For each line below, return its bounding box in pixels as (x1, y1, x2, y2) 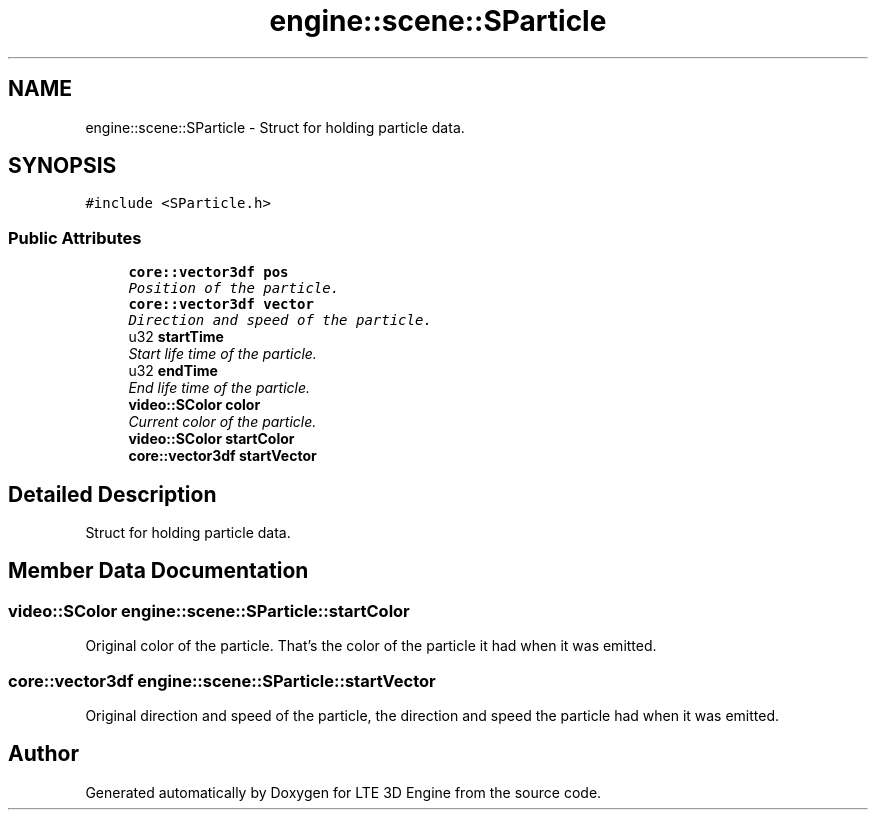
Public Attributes (8, 227, 142, 248)
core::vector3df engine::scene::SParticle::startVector (8, 670, 436, 691)
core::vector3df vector (128, 296, 314, 313)
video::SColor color (128, 396, 261, 414)
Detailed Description (8, 481, 217, 507)
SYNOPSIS (8, 153, 117, 179)
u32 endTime (128, 362, 218, 380)
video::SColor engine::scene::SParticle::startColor (8, 600, 410, 621)
